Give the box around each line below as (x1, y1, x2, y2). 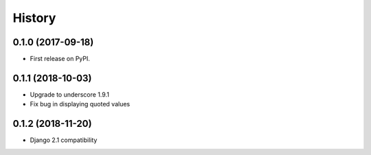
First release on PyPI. (30, 55, 91, 63)
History (12, 10, 56, 25)
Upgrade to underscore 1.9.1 (30, 90, 110, 99)
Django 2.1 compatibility (30, 136, 98, 144)
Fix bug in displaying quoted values (30, 100, 131, 108)
